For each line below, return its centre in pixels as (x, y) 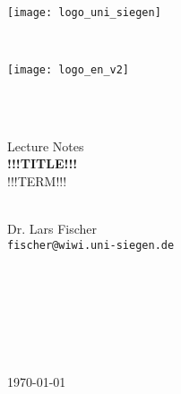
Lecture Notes (46, 146)
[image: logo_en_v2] (69, 69)
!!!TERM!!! (37, 180)
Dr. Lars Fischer (52, 229)
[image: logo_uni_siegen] (84, 12)
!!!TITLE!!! (43, 163)
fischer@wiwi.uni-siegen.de (91, 245)
